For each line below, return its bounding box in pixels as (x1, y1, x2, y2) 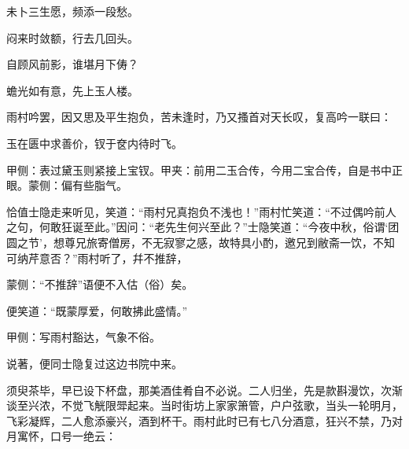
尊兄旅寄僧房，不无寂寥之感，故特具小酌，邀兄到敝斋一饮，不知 (64, 234, 395, 250)
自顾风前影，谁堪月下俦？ (6, 56, 138, 72)
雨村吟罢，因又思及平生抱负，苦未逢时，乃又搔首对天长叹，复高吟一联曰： (6, 109, 392, 125)
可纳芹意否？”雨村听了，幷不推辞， (6, 249, 188, 266)
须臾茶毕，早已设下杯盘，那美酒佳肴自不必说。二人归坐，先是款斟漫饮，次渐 (6, 381, 403, 398)
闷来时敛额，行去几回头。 (6, 29, 138, 46)
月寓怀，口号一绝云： (6, 428, 116, 444)
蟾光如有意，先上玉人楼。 (6, 82, 138, 98)
